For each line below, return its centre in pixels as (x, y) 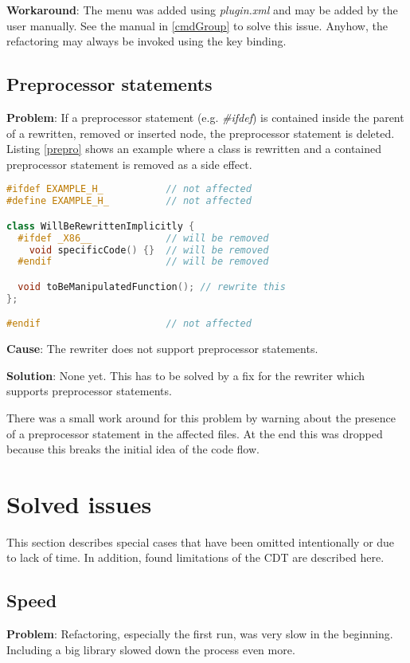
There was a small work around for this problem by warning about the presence (201, 417)
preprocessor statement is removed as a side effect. (129, 164)
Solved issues (79, 503)
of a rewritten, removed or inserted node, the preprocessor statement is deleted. (201, 133)
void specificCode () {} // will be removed (149, 250)
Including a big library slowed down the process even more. (151, 649)
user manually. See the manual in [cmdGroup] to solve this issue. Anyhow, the (197, 25)
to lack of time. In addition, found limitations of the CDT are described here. (195, 557)
